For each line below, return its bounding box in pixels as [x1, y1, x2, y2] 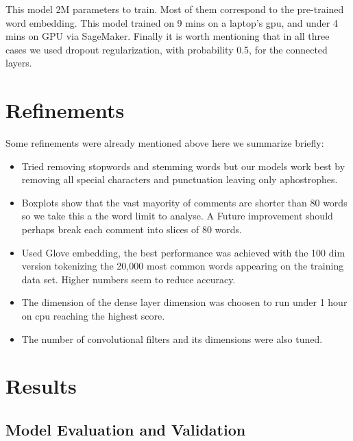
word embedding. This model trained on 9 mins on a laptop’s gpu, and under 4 [5, 15, 338, 29]
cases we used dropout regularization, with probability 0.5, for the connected [5, 42, 328, 56]
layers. [5, 56, 32, 70]
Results [5, 372, 77, 400]
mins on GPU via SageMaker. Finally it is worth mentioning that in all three [5, 29, 330, 43]
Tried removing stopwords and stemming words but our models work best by [21, 158, 345, 173]
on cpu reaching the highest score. [21, 309, 165, 323]
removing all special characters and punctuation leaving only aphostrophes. [21, 172, 338, 187]
